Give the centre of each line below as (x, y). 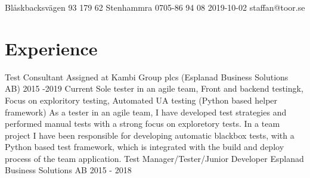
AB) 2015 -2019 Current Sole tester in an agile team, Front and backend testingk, (154, 88)
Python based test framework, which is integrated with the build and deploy (145, 147)
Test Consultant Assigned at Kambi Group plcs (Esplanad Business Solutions (147, 76)
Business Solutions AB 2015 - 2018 (68, 170)
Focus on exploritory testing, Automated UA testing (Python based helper (141, 100)
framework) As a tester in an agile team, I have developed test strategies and (146, 112)
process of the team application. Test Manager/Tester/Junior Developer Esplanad (154, 158)
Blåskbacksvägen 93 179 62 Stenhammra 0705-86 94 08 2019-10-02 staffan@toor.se (155, 7)
